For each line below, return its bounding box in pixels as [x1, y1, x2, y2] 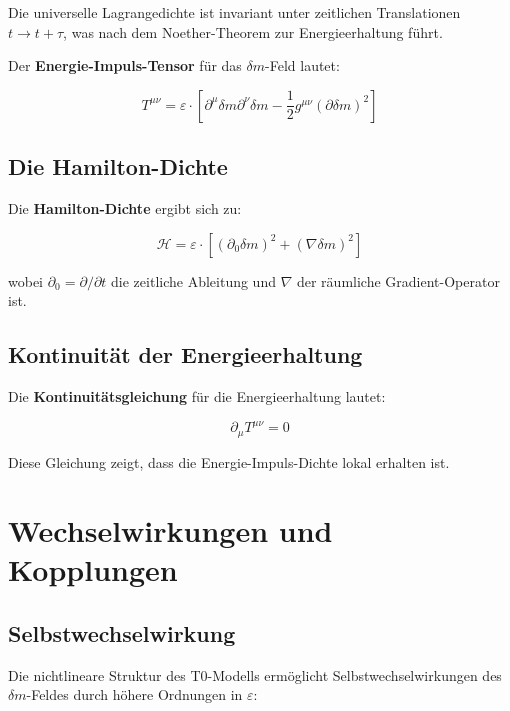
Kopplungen [8, 549, 178, 590]
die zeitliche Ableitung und [111, 270, 276, 291]
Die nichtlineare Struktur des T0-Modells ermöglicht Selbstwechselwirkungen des [8, 664, 502, 685]
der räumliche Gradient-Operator [296, 270, 500, 291]
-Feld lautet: [265, 55, 340, 76]
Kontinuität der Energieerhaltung [8, 339, 363, 370]
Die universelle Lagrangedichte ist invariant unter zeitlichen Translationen [8, 2, 461, 22]
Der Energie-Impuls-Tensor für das [8, 55, 242, 76]
